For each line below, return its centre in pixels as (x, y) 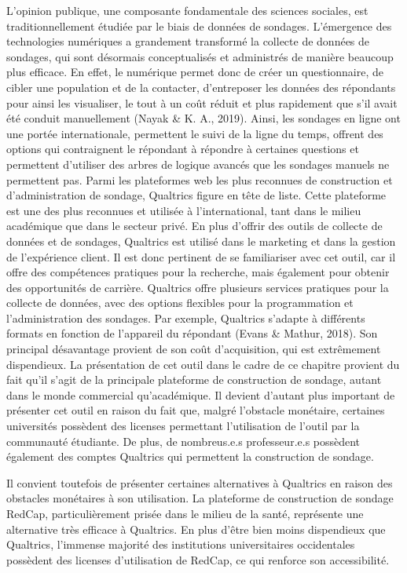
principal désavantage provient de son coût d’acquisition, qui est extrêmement (194, 349)
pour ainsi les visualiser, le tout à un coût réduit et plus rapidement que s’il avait (202, 102)
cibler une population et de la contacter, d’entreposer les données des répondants (201, 87)
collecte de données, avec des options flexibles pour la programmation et (180, 303)
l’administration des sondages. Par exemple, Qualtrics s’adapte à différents (186, 318)
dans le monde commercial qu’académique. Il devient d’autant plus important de (201, 394)
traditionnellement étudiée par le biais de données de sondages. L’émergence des (199, 26)
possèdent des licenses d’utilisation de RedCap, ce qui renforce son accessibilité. (198, 559)
